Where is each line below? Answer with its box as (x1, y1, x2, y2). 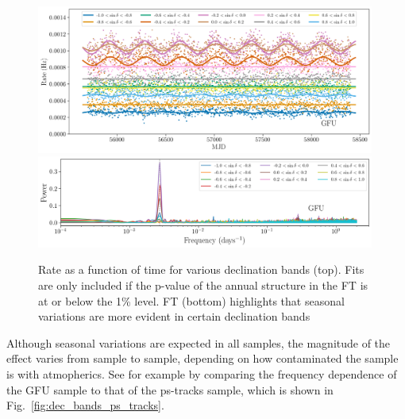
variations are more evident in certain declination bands (38, 308, 310, 325)
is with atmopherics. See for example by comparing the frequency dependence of (6, 365, 397, 382)
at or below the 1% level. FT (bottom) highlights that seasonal (38, 292, 345, 309)
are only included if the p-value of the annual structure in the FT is (38, 277, 368, 293)
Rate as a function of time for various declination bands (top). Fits (38, 261, 364, 278)
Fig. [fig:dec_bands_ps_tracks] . (6, 397, 164, 413)
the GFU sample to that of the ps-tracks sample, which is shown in (6, 381, 334, 398)
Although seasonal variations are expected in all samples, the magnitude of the (6, 334, 391, 351)
